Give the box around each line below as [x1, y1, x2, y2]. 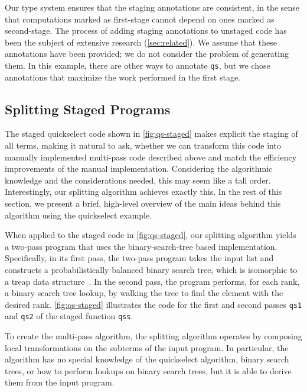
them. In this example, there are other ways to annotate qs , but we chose [5, 59, 270, 71]
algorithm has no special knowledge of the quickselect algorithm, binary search [5, 353, 289, 365]
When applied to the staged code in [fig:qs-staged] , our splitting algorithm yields [5, 229, 296, 241]
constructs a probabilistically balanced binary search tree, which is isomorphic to [5, 263, 298, 275]
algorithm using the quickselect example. [5, 208, 152, 221]
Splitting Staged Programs [5, 99, 171, 118]
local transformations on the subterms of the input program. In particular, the [5, 341, 289, 354]
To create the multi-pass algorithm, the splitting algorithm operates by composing [5, 330, 302, 342]
